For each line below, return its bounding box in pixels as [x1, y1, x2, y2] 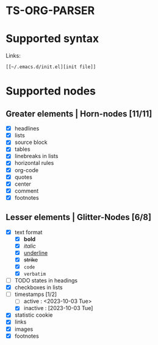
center [14, 180, 32, 188]
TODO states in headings [14, 277, 77, 284]
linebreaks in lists [14, 153, 59, 160]
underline [23, 249, 48, 256]
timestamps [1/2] [14, 290, 57, 298]
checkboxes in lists [14, 284, 63, 291]
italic [23, 242, 36, 249]
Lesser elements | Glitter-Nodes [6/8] [5, 212, 152, 222]
